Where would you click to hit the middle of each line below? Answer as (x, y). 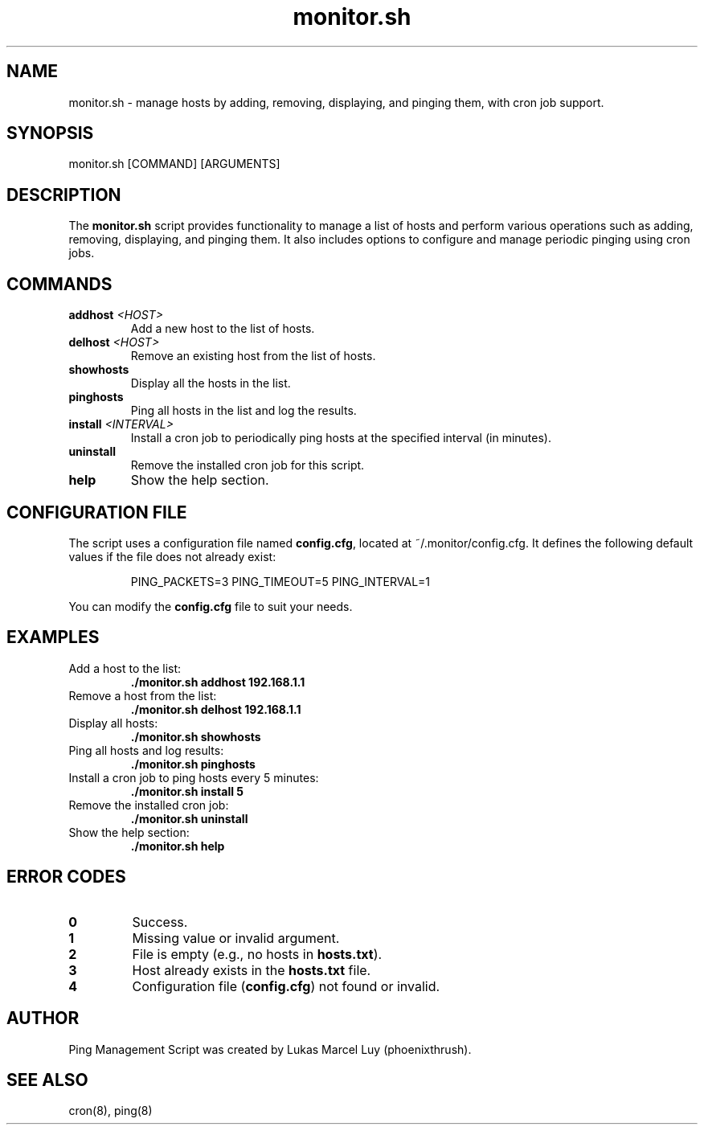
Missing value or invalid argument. (236, 938)
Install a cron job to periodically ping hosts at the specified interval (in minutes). (341, 438)
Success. (160, 922)
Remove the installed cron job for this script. (248, 465)
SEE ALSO (47, 1080)
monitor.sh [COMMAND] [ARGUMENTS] (174, 164)
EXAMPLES (53, 637)
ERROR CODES (66, 877)
